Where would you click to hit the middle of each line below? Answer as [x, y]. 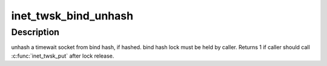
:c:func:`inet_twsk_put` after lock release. [63, 56]
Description [35, 32]
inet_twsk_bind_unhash [72, 16]
